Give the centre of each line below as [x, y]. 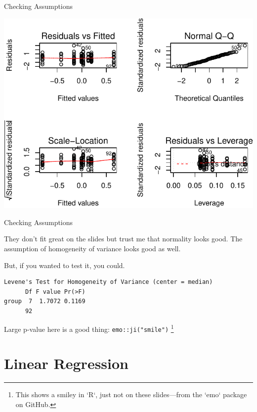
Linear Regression [66, 363]
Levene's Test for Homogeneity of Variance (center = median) [108, 282]
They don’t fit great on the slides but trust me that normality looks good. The [123, 239]
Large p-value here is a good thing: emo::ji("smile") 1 [89, 328]
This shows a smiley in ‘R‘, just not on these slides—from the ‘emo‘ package [131, 394]
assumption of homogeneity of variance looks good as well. [92, 248]
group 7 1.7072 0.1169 [45, 301]
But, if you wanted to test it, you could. [64, 265]
